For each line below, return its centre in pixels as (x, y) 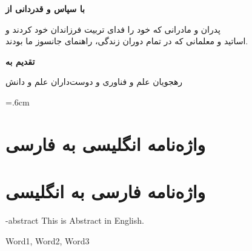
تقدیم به (20, 61)
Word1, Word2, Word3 (48, 240)
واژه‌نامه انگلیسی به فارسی (106, 143)
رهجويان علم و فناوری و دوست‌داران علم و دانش (94, 82)
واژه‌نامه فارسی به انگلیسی (106, 191)
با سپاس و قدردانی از (45, 8)
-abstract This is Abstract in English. (75, 220)
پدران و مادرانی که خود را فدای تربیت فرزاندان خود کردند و (113, 29)
